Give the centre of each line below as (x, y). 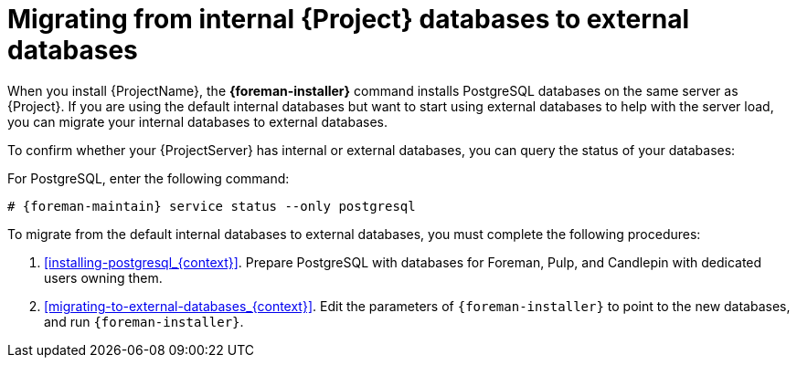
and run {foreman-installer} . (144, 321)
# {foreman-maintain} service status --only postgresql (212, 206)
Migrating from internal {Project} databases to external (349, 19)
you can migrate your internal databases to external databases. (197, 121)
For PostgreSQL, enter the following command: (149, 178)
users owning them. (103, 277)
